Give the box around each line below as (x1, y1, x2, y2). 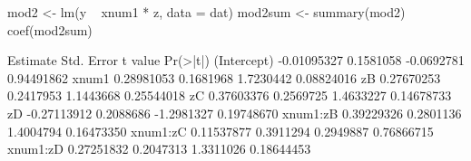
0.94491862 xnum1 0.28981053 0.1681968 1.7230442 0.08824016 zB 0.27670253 (7, 68, 441, 87)
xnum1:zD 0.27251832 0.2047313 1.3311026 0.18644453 (7, 139, 311, 158)
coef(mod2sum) (7, 20, 93, 39)
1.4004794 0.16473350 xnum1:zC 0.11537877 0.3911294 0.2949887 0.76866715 (7, 121, 434, 140)
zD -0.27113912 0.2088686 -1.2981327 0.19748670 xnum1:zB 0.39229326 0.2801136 (7, 103, 462, 122)
